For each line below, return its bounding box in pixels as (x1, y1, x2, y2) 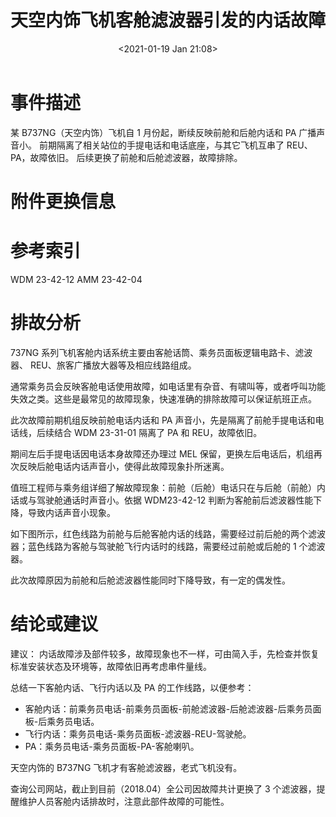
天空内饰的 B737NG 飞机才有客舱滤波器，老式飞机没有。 (10, 761, 243, 773)
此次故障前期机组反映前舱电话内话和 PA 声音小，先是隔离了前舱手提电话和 (10, 414, 316, 426)
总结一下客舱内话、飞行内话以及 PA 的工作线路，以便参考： (10, 681, 255, 693)
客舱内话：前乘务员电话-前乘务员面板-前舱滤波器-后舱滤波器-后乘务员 (24, 702, 313, 715)
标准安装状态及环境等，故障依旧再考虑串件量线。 (10, 660, 212, 672)
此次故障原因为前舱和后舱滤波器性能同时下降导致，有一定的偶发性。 (10, 574, 291, 586)
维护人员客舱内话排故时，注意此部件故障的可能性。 (18, 795, 230, 807)
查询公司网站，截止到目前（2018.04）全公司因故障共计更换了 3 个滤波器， (10, 782, 317, 795)
